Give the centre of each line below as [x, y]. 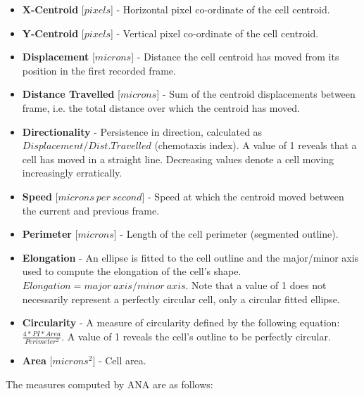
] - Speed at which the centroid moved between [243, 196]
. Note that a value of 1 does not [256, 285]
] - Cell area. [119, 360]
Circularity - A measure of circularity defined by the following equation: [181, 322]
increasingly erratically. [72, 173]
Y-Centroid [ [53, 33]
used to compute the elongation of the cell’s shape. [132, 271]
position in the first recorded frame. [99, 70]
